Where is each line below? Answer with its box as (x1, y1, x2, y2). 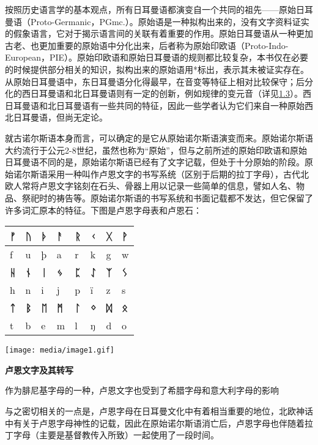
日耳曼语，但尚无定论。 (13, 111, 108, 124)
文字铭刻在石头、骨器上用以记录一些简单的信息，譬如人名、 (56, 179, 296, 192)
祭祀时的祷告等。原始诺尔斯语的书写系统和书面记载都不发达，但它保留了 (21, 191, 313, 204)
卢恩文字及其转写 (5, 363, 73, 376)
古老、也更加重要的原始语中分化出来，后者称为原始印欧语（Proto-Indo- (5, 39, 289, 51)
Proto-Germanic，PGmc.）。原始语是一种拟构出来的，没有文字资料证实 (30, 15, 309, 28)
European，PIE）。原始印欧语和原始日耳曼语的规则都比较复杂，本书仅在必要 (5, 51, 309, 64)
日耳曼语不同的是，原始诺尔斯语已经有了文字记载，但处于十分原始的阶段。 (5, 155, 305, 168)
